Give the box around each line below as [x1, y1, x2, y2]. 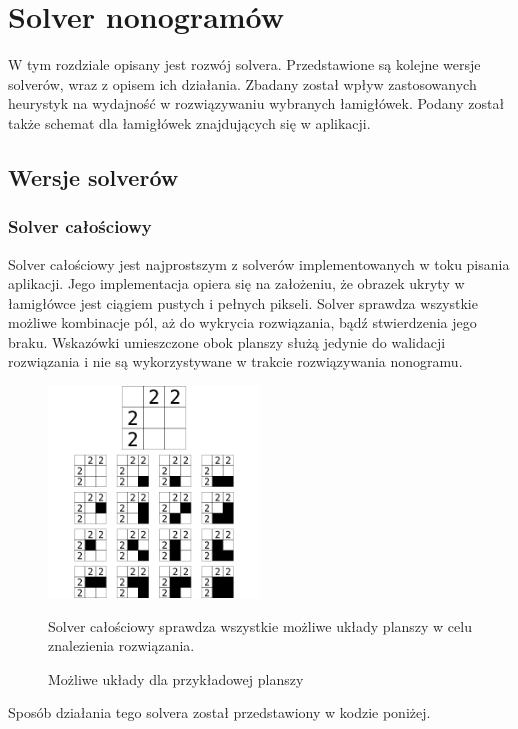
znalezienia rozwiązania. [48, 635, 195, 656]
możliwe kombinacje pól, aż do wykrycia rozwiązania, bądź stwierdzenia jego [8, 312, 477, 333]
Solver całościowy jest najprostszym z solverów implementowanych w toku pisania [8, 253, 510, 274]
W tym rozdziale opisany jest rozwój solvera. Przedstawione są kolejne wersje [8, 54, 481, 75]
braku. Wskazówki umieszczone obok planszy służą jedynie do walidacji [8, 331, 446, 352]
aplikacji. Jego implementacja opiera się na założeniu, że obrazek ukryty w [8, 273, 465, 294]
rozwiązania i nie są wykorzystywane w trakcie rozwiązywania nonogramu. [8, 351, 463, 372]
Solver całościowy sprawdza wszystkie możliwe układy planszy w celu [48, 615, 472, 636]
